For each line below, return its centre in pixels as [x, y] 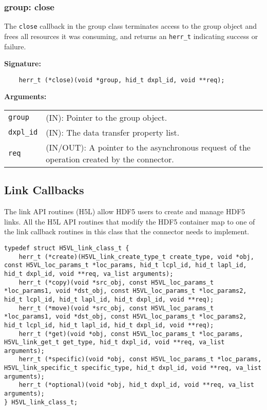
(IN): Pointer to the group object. [107, 117]
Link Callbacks [44, 190]
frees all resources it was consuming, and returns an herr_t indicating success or [131, 36]
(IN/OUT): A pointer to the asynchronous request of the [148, 147]
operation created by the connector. [110, 159]
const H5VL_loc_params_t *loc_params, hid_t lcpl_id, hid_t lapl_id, [126, 265]
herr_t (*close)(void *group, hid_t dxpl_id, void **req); [122, 80]
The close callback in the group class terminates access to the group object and [131, 26]
